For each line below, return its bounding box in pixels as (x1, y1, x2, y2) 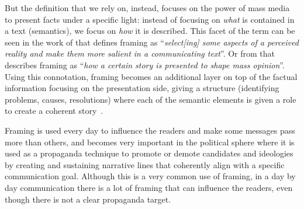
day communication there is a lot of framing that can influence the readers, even (5, 181, 293, 193)
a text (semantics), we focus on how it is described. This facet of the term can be (5, 25, 295, 37)
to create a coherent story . (5, 104, 103, 117)
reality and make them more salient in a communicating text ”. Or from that (5, 47, 275, 60)
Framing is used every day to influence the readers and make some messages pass (5, 124, 295, 136)
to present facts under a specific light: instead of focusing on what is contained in (5, 13, 295, 25)
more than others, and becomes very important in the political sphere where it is (5, 135, 295, 148)
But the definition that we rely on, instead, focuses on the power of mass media (5, 2, 290, 13)
